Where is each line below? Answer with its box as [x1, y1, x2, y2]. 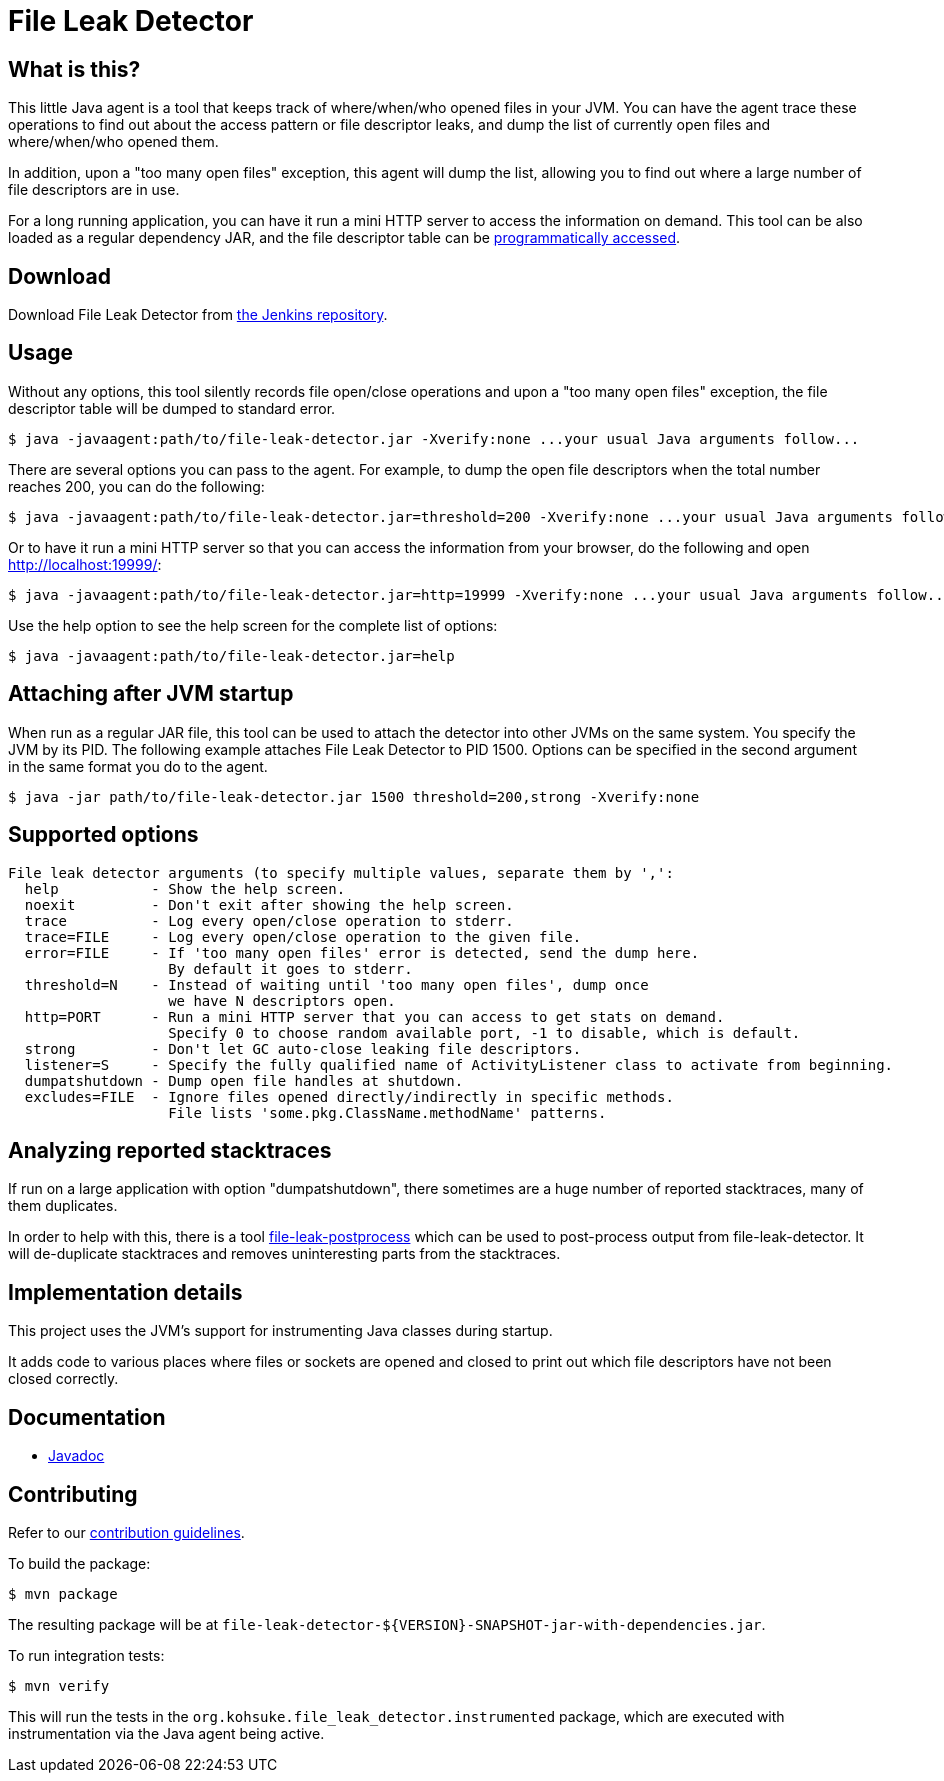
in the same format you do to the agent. [8, 757, 268, 775]
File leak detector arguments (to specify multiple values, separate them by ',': [8, 864, 674, 881]
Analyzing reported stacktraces [8, 1137, 332, 1163]
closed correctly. [8, 1370, 119, 1388]
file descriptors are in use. [8, 181, 180, 199]
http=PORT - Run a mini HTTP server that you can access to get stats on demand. [24, 1008, 725, 1025]
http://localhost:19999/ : [8, 555, 162, 573]
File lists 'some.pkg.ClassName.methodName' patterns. [168, 1104, 607, 1121]
